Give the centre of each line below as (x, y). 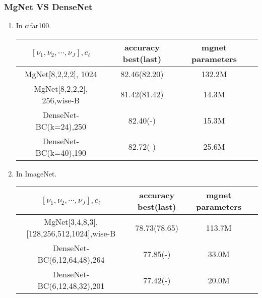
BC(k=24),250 (61, 126)
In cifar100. (34, 25)
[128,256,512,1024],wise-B (71, 233)
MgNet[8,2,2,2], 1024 (61, 74)
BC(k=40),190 (61, 152)
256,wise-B (61, 100)
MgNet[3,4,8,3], (71, 222)
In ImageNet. (36, 173)
